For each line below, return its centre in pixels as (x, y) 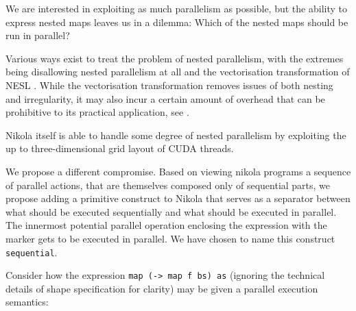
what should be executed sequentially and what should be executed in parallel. (171, 211)
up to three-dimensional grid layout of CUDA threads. (120, 148)
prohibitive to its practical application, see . (97, 112)
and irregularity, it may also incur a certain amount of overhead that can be (165, 98)
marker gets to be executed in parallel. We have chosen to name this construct (170, 238)
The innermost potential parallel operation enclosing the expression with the (166, 225)
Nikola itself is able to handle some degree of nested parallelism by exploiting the (176, 135)
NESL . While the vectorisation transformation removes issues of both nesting (169, 85)
